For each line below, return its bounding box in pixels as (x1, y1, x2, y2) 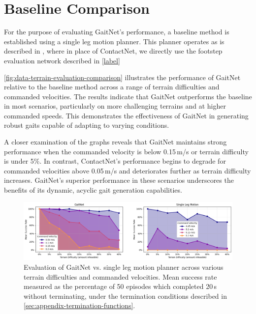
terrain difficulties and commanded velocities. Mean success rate (24, 271, 217, 282)
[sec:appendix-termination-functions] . (24, 300, 135, 311)
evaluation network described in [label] (4, 55, 120, 65)
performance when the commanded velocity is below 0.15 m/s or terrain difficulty (4, 146, 249, 156)
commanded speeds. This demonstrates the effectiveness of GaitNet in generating (4, 110, 249, 120)
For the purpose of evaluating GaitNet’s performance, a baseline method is (4, 27, 229, 37)
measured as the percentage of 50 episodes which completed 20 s (24, 281, 217, 291)
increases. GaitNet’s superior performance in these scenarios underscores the (4, 175, 234, 185)
